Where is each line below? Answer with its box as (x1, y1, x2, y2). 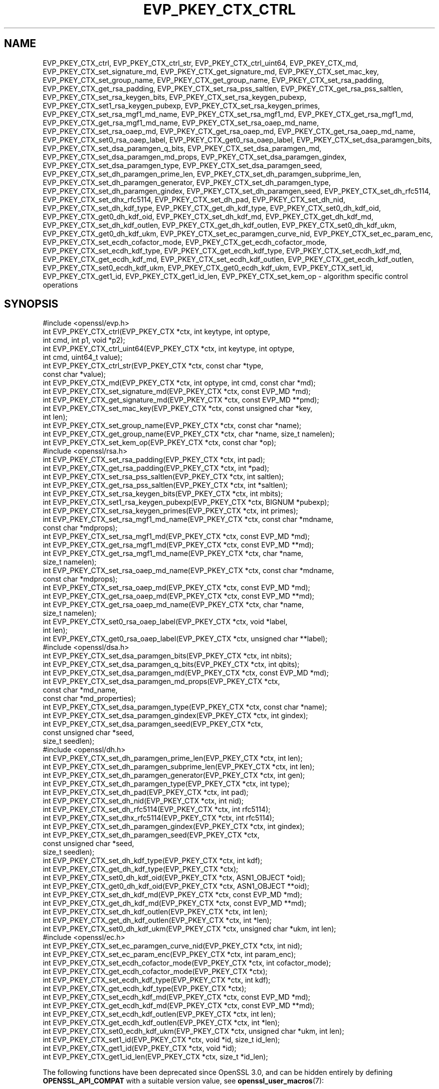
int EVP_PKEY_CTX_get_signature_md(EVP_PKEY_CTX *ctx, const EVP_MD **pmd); (43, 395, 319, 404)
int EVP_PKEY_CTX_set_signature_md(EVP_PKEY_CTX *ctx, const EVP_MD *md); (43, 387, 311, 396)
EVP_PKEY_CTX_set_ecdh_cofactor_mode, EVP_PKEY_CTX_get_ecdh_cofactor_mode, (43, 237, 327, 246)
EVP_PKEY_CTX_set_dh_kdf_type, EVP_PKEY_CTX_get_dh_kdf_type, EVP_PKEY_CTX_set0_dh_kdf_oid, (43, 203, 381, 212)
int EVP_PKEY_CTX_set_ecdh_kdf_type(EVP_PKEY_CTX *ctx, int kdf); (43, 976, 271, 985)
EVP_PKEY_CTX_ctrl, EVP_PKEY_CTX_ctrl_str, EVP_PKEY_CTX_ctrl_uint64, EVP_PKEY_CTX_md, (43, 58, 358, 67)
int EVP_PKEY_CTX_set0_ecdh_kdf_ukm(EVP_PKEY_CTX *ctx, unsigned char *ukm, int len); (43, 1027, 344, 1036)
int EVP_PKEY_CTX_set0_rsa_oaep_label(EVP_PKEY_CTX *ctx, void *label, (43, 617, 288, 626)
